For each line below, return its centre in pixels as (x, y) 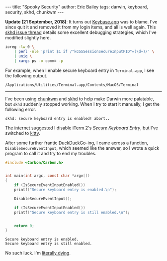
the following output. (26, 75)
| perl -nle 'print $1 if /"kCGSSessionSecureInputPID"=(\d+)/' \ (84, 51)
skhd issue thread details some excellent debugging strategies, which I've (81, 32)
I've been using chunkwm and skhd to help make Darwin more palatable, (80, 99)
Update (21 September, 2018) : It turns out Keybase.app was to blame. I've (81, 22)
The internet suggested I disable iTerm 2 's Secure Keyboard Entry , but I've (82, 128)
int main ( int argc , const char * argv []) (48, 176)
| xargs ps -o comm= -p (39, 61)
